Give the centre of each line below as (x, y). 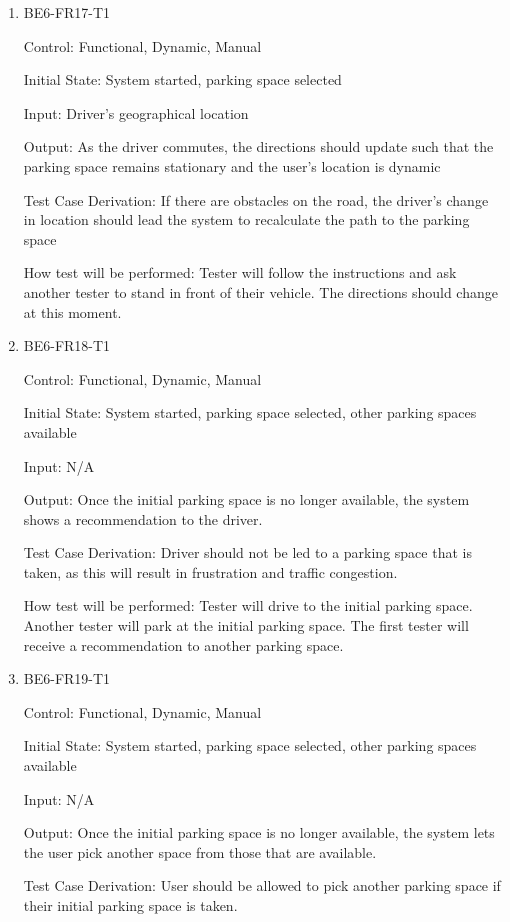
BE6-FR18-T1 (67, 345)
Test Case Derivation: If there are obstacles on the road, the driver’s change (256, 199)
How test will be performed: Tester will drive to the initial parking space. (248, 605)
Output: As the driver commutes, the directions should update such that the (258, 146)
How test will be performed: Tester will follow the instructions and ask (240, 272)
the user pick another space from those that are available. (200, 851)
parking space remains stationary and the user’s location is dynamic (232, 165)
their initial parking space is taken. (130, 905)
